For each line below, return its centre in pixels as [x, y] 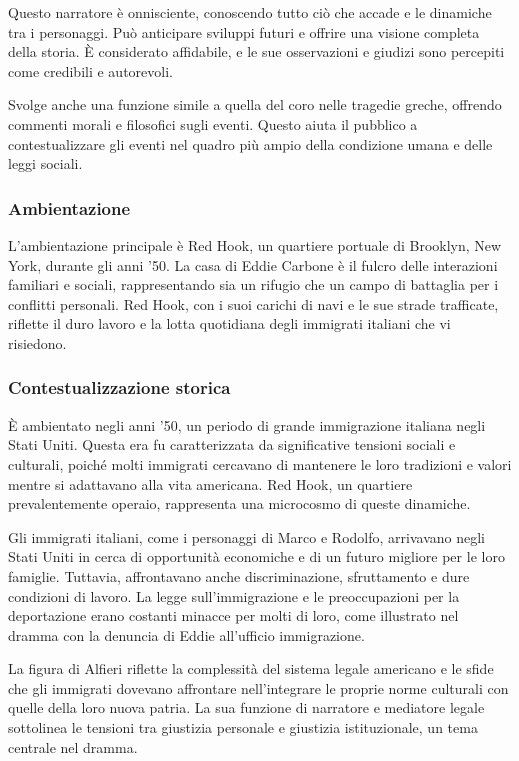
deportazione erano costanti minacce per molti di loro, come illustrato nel [233, 615]
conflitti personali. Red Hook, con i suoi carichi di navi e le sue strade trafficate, [253, 303]
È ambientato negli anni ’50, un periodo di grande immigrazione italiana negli [247, 424]
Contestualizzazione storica [119, 387]
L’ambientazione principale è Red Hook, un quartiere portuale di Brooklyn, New [255, 244]
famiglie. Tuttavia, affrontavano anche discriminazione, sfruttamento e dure [239, 575]
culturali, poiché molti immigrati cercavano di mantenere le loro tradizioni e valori [260, 463]
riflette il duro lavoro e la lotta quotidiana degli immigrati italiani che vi [229, 323]
